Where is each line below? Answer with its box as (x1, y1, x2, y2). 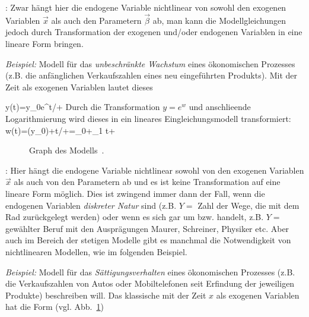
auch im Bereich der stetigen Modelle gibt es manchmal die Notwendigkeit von (5, 234, 291, 246)
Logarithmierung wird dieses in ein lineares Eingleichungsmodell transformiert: (5, 112, 291, 124)
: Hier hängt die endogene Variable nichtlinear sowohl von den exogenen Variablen (5, 164, 304, 176)
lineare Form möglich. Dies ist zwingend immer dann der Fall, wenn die (5, 187, 265, 199)
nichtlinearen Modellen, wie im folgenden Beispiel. (5, 245, 187, 258)
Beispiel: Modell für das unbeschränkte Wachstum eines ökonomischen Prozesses (5, 57, 295, 70)
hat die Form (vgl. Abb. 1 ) (5, 300, 104, 313)
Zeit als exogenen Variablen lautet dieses (5, 80, 153, 93)
